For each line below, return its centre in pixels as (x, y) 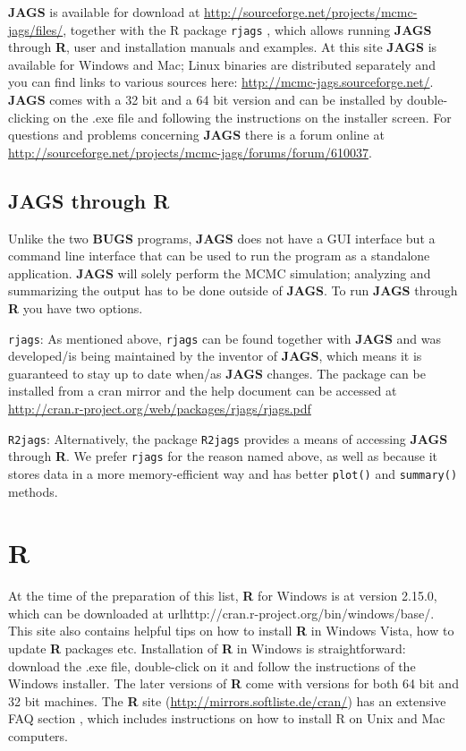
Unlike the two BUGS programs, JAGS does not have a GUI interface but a (222, 238)
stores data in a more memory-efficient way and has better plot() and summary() (233, 473)
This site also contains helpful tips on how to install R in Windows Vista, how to (231, 631)
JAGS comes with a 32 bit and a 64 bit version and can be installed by (206, 100)
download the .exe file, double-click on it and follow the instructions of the (212, 666)
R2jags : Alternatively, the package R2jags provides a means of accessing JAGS (228, 438)
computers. (38, 736)
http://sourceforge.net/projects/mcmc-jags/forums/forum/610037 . (190, 152)
